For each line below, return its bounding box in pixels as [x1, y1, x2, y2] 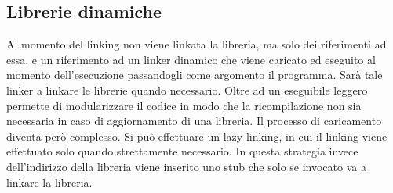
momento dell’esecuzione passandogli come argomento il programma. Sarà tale [6, 66, 383, 83]
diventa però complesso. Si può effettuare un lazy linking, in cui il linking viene [6, 127, 388, 144]
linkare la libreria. [6, 173, 93, 190]
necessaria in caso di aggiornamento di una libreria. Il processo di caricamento [6, 113, 382, 129]
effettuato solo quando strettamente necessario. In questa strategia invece [6, 143, 358, 159]
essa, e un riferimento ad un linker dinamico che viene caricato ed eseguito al [6, 51, 376, 67]
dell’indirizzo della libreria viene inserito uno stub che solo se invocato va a [6, 158, 366, 174]
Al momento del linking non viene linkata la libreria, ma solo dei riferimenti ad [6, 36, 387, 52]
